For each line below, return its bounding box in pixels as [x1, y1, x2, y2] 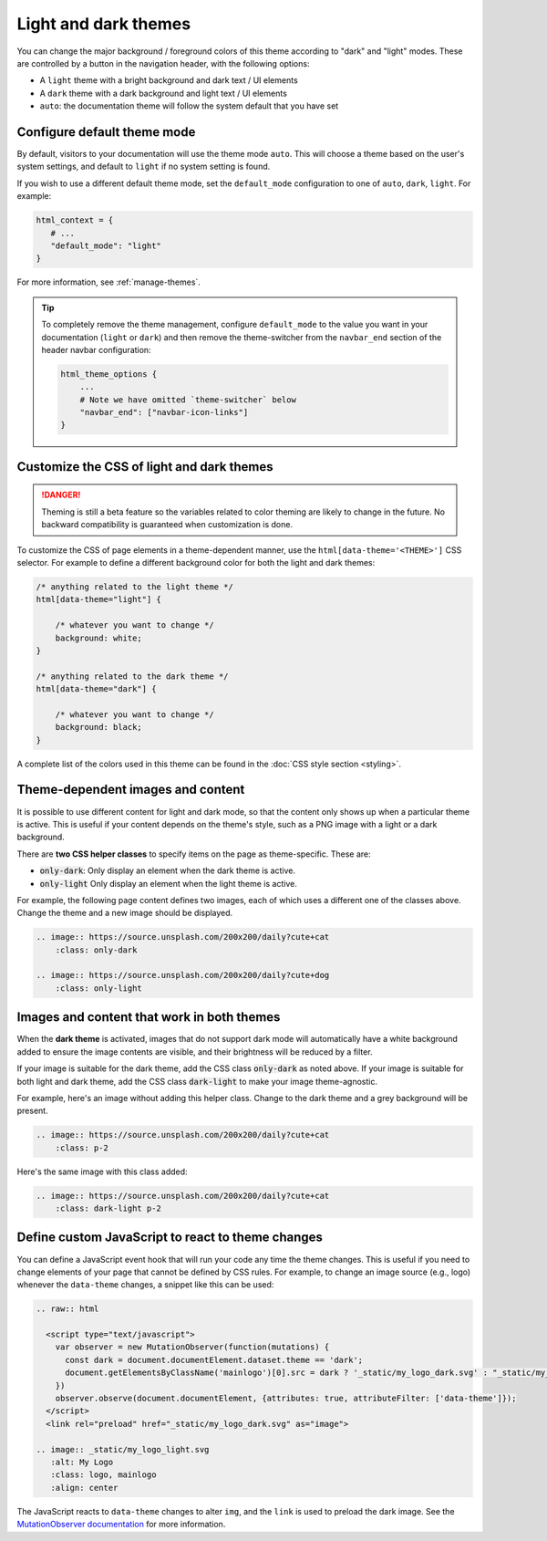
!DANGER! [41, 489, 81, 501]
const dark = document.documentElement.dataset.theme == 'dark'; [65, 1355, 364, 1365]
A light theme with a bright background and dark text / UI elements [39, 75, 298, 86]
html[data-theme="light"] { [36, 594, 161, 605]
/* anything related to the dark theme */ [36, 671, 229, 682]
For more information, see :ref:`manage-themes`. [16, 276, 201, 287]
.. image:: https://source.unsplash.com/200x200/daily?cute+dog [36, 970, 330, 981]
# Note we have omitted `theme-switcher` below [79, 394, 296, 405]
